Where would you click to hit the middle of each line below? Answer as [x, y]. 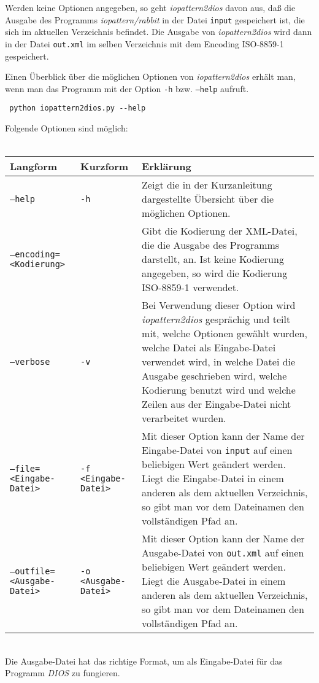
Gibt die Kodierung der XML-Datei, [220, 231]
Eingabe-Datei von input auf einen [217, 450]
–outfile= [33, 571]
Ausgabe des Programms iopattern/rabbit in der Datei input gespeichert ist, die [155, 19]
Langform [34, 166]
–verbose [30, 361]
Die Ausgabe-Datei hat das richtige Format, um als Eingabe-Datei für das [144, 661]
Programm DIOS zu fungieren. [63, 673]
